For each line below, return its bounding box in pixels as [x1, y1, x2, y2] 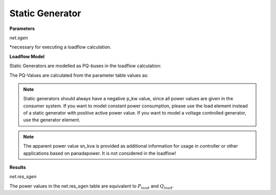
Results [9, 164, 26, 171]
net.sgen [9, 35, 28, 41]
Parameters [9, 25, 35, 32]
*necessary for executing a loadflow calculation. [9, 44, 112, 50]
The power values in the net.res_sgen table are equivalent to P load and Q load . [9, 183, 174, 190]
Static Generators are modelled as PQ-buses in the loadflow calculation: [9, 63, 162, 69]
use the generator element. [23, 117, 81, 123]
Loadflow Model [9, 53, 45, 60]
